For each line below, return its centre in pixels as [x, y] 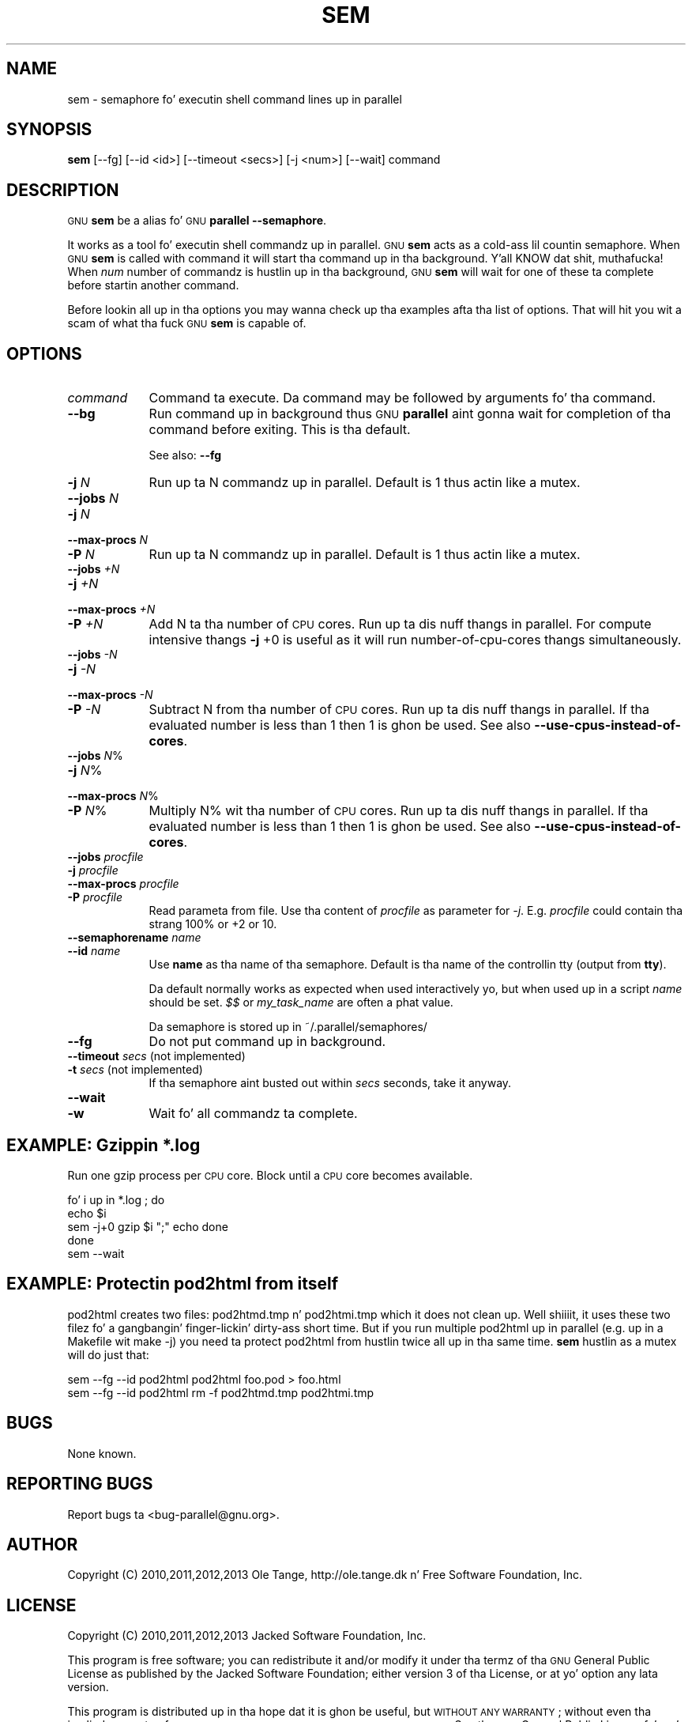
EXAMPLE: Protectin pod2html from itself [173, 1284]
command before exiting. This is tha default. [280, 430]
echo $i [87, 1213]
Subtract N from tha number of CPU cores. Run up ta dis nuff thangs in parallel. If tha [399, 710]
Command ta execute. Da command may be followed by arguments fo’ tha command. [402, 398]
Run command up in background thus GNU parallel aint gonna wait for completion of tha [410, 414]
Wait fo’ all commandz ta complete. [253, 1114]
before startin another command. [153, 285]
